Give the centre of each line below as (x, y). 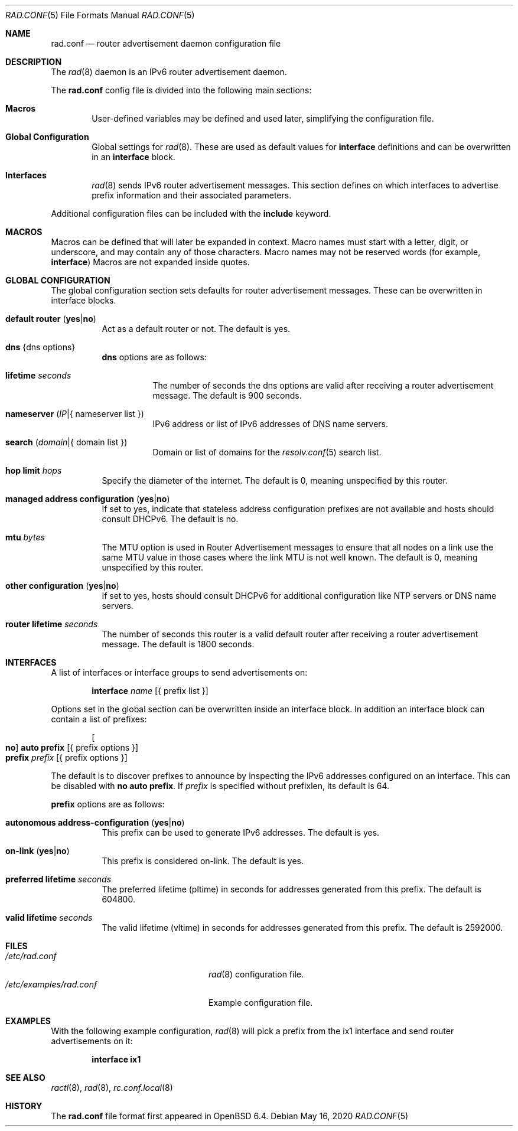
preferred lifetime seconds (58, 879)
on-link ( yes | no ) (38, 851)
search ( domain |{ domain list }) (66, 442)
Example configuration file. (261, 1003)
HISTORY (24, 1106)
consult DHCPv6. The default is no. (170, 519)
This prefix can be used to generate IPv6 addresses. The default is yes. (241, 832)
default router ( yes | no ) (51, 319)
